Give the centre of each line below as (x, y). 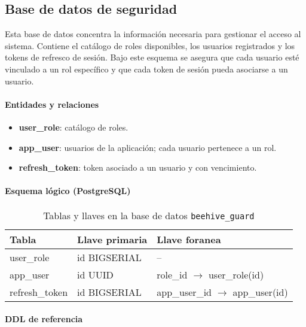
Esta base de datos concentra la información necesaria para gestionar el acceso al (153, 34)
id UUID (95, 274)
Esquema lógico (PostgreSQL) (68, 191)
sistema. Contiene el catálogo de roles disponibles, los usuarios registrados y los (150, 45)
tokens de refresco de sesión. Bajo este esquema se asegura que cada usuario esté (152, 57)
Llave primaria (112, 239)
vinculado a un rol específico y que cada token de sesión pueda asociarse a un (146, 69)
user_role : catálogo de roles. (74, 127)
